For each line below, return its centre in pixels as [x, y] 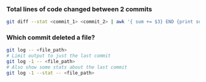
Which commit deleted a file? [51, 37]
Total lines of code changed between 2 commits [79, 9]
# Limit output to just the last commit [59, 56]
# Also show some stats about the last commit [67, 67]
